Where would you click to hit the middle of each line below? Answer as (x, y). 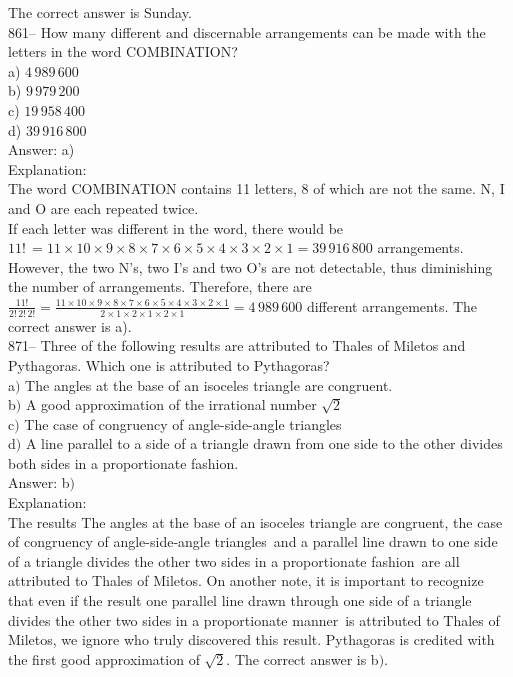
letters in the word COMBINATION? (123, 51)
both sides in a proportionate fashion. (123, 462)
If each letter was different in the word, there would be (176, 227)
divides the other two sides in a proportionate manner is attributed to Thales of (254, 619)
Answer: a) (41, 149)
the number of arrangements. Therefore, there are (160, 286)
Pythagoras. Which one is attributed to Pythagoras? (169, 364)
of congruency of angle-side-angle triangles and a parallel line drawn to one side (253, 541)
